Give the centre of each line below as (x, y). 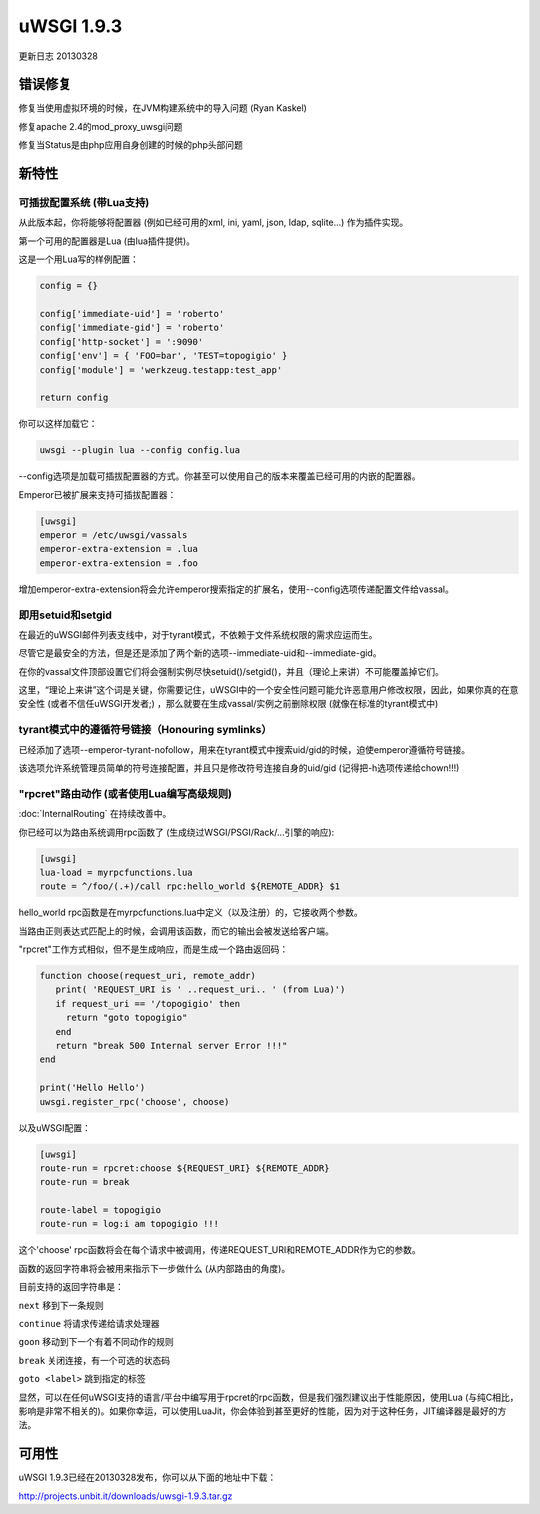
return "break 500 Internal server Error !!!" (171, 1045)
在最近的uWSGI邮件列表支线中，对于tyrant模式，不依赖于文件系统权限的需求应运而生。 (198, 634)
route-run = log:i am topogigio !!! (129, 1224)
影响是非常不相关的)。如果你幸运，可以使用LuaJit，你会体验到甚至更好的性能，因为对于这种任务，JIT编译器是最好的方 (262, 1411)
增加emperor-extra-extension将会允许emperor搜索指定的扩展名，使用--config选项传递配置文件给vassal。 (236, 589)
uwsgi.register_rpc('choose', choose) (134, 1101)
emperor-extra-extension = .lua (119, 549)
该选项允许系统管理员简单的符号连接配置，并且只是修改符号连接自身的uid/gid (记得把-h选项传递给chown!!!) (239, 768)
